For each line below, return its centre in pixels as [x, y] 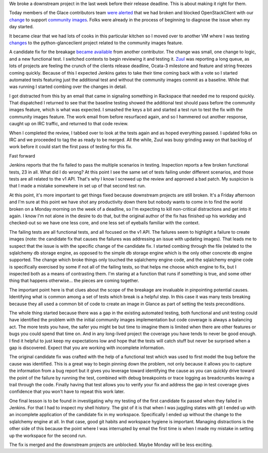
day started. [22, 27]
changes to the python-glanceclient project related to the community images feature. [96, 43]
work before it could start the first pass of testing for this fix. [71, 147]
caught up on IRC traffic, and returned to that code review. [69, 124]
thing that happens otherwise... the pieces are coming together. [74, 280]
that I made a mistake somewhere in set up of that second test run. [77, 186]
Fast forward [22, 156]
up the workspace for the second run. [48, 436]
